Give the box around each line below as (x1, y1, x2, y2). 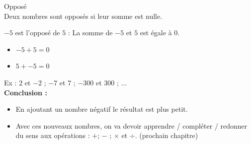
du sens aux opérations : (15, 130, 90, 141)
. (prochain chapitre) (135, 130, 198, 141)
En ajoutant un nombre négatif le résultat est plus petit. (15, 104, 188, 114)
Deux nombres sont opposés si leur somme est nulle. (4, 10, 163, 21)
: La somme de (68, 27, 113, 38)
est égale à (140, 27, 172, 38)
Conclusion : (4, 87, 47, 97)
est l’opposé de (15, 27, 60, 38)
